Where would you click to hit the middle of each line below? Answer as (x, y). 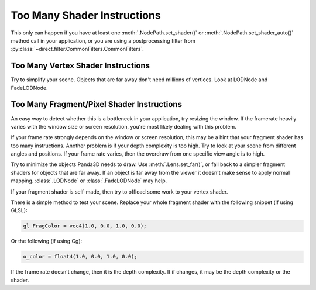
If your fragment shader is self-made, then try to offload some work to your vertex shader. (119, 191)
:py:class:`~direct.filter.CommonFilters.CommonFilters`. (78, 49)
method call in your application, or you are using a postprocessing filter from (103, 40)
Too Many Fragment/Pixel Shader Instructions (97, 104)
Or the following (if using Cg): (47, 241)
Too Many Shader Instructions (86, 15)
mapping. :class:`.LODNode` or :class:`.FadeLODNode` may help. (89, 181)
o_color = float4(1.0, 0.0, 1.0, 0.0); (80, 257)
